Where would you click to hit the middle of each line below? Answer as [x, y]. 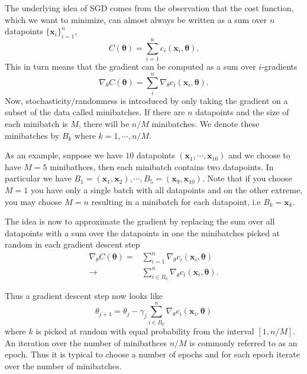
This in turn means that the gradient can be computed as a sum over [130, 66]
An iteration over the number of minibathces [86, 342]
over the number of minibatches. [63, 365]
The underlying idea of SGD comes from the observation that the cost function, [149, 8]
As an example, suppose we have [64, 155]
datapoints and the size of [242, 112]
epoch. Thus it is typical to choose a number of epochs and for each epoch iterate [152, 354]
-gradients [279, 66]
